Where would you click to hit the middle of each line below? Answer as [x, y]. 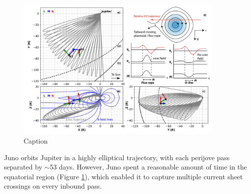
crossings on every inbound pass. [53, 186]
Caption [36, 140]
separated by [23, 167]
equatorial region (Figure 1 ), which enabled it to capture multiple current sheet [124, 176]
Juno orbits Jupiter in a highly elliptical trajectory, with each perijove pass [117, 157]
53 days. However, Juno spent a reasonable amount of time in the [148, 167]
